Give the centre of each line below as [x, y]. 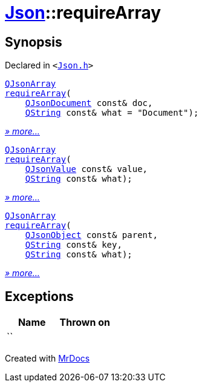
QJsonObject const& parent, [91, 235]
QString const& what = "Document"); [112, 113]
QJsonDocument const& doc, [89, 103]
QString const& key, [73, 245]
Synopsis [34, 42]
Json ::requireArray [83, 13]
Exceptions [39, 296]
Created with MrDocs [47, 359]
